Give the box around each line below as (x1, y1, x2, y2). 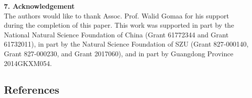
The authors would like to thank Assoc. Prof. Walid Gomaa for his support (4, 10, 229, 20)
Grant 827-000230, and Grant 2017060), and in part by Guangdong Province (4, 48, 233, 58)
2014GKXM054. (4, 58, 52, 68)
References (4, 82, 60, 97)
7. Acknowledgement (4, 1, 75, 11)
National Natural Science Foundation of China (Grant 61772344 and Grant (4, 29, 229, 39)
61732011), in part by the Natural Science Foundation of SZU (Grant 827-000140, (4, 39, 249, 49)
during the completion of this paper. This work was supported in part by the (4, 20, 234, 30)
